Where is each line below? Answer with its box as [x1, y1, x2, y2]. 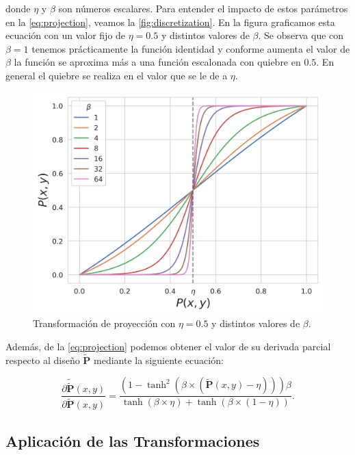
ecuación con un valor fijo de [5, 28, 126, 42]
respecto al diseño [5, 352, 80, 367]
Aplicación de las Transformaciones [5, 430, 260, 451]
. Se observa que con [258, 28, 344, 42]
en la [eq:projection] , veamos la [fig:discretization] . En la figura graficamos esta [5, 14, 335, 29]
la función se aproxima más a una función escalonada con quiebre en [14, 55, 301, 69]
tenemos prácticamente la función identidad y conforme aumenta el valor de [31, 41, 350, 55]
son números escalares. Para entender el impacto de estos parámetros [58, 1, 348, 15]
